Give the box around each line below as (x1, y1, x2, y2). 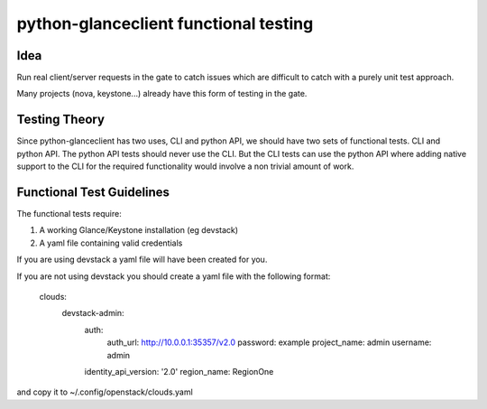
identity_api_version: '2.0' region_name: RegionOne (84, 366, 274, 376)
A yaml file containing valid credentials (39, 237, 183, 248)
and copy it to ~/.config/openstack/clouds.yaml (16, 386, 193, 397)
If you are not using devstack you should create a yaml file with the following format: (16, 271, 331, 282)
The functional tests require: (16, 209, 122, 219)
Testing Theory (16, 112, 106, 127)
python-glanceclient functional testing (16, 14, 314, 33)
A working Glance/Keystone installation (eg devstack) (39, 225, 239, 236)
